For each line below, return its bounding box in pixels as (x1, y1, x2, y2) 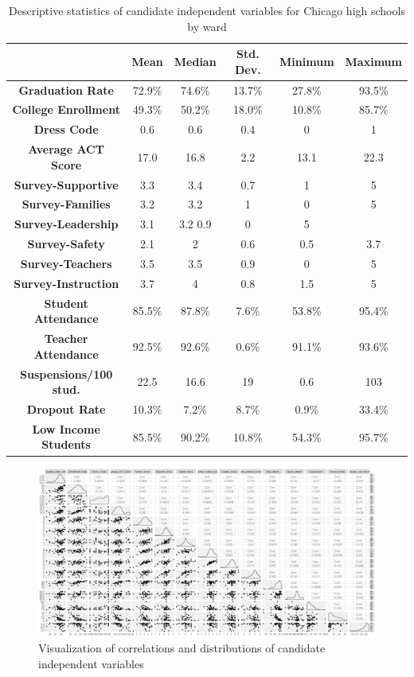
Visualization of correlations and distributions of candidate (38, 639, 326, 656)
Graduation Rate (18, 81, 114, 98)
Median (174, 53, 217, 69)
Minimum (279, 53, 334, 69)
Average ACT (28, 141, 104, 158)
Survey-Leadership (14, 216, 119, 232)
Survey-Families (21, 196, 111, 212)
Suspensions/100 (19, 365, 113, 382)
